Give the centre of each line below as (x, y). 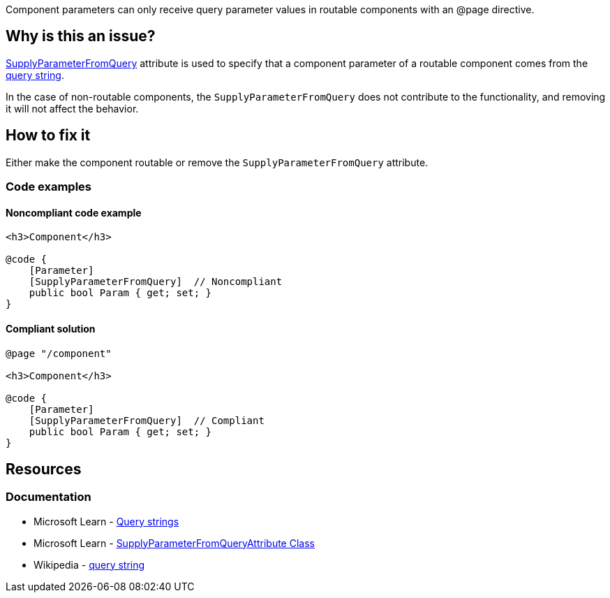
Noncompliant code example (74, 212)
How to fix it (48, 136)
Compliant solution (51, 328)
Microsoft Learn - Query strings (106, 521)
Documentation (49, 497)
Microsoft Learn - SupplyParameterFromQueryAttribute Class (174, 543)
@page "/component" (59, 353)
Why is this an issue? (81, 36)
